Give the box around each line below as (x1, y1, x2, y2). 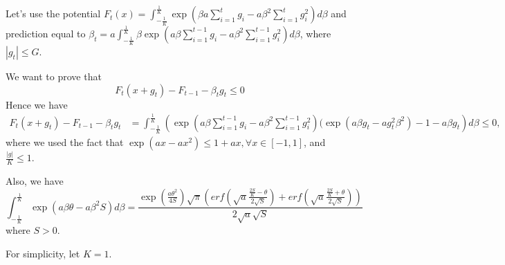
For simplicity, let (6, 246, 80, 260)
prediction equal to (6, 26, 86, 40)
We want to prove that (6, 69, 102, 84)
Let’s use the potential (6, 6, 101, 21)
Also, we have (6, 173, 64, 188)
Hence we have (6, 97, 68, 111)
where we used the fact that (6, 134, 124, 149)
